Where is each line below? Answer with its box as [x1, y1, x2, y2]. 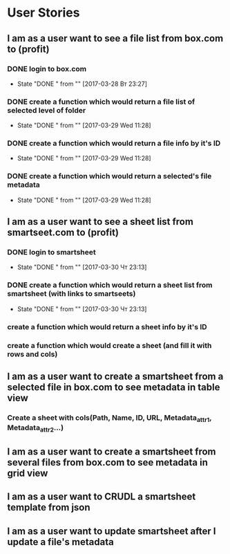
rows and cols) [7, 349, 58, 359]
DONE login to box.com [7, 64, 87, 73]
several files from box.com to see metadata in [7, 456, 209, 468]
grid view [7, 467, 48, 479]
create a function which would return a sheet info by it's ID [7, 322, 207, 331]
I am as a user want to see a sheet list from [7, 216, 193, 228]
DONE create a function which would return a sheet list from [7, 280, 213, 290]
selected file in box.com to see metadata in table [7, 381, 220, 393]
